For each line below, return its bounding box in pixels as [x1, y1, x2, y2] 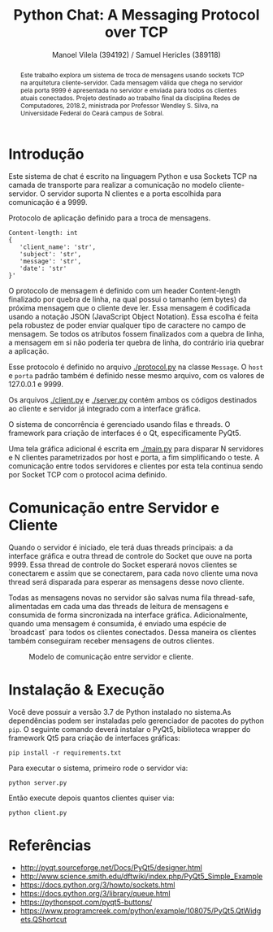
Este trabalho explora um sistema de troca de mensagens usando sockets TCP [19, 71, 245, 79]
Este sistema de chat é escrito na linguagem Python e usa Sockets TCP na [8, 172, 258, 181]
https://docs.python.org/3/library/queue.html [19, 889, 171, 899]
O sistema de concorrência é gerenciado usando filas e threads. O [8, 420, 231, 429]
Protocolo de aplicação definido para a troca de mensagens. [8, 213, 211, 223]
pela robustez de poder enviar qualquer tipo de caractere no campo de [8, 320, 246, 330]
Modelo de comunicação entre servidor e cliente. [28, 652, 193, 662]
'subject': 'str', [19, 250, 82, 259]
